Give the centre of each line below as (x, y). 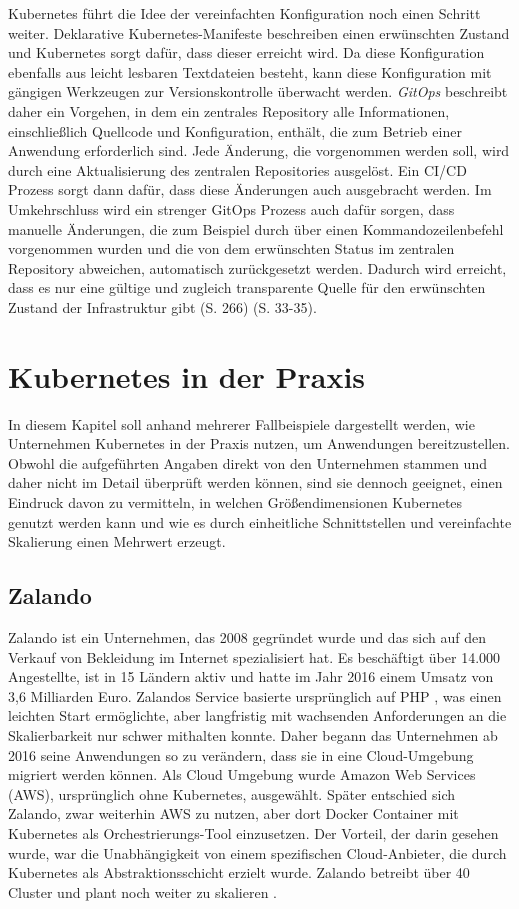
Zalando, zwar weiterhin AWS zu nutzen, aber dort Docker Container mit (233, 813)
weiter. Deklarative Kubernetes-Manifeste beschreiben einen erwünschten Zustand (259, 32)
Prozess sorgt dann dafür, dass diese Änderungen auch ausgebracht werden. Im (250, 189)
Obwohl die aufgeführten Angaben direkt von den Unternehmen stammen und (247, 462)
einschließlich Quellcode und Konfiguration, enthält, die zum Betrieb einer (235, 130)
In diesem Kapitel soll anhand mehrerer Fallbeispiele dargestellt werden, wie (241, 423)
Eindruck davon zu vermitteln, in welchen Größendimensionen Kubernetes (235, 502)
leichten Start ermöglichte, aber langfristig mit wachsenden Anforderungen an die (257, 715)
